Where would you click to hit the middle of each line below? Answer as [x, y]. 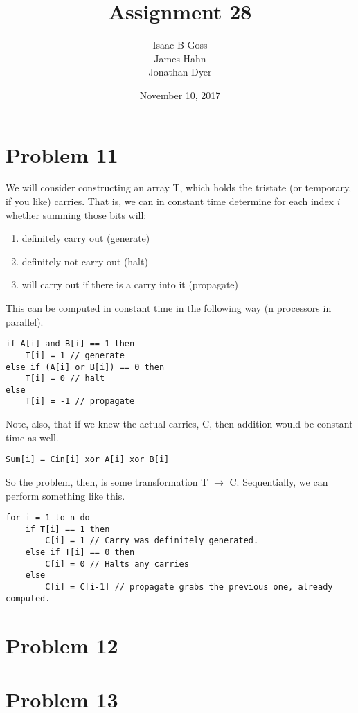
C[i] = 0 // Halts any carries [117, 564]
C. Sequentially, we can [279, 481]
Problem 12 [62, 645]
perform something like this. [65, 495]
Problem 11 [62, 154]
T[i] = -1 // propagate [80, 402]
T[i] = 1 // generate [75, 355]
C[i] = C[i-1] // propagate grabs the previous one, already [189, 587]
